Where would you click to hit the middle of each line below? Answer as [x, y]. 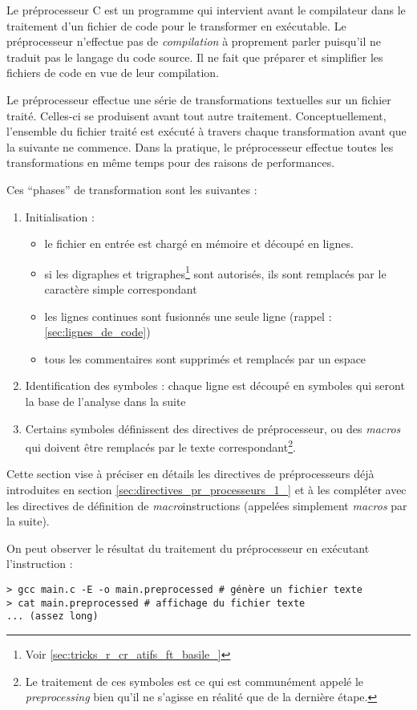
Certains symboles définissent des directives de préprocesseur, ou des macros [213, 428]
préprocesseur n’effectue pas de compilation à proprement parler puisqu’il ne [194, 41]
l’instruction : [40, 564]
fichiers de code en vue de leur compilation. [113, 73]
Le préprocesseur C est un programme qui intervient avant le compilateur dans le [206, 10]
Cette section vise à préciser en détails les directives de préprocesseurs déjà [190, 474]
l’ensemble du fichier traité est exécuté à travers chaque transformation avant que [206, 131]
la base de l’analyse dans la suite [105, 401]
